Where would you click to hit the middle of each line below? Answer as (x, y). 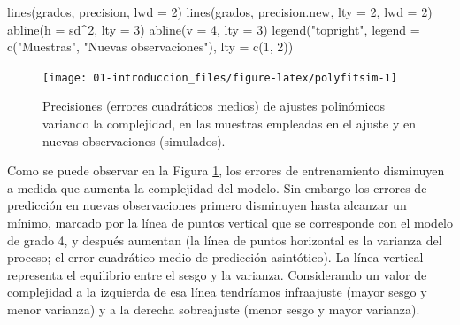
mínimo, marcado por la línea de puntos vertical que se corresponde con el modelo (230, 222)
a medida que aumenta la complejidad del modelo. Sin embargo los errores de (217, 187)
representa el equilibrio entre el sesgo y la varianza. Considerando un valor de (217, 274)
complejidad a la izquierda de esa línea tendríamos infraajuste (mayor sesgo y (217, 292)
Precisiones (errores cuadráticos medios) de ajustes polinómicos (214, 106)
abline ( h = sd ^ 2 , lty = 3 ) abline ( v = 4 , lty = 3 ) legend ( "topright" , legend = (214, 29)
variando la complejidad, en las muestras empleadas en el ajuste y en (229, 124)
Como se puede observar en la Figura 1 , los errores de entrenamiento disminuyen (226, 170)
